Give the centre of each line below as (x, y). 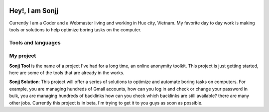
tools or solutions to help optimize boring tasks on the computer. (75, 29)
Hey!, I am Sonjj (34, 11)
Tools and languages (35, 42)
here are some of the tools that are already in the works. (67, 73)
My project (23, 56)
